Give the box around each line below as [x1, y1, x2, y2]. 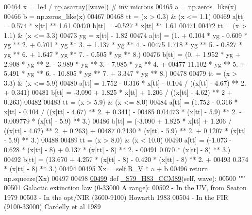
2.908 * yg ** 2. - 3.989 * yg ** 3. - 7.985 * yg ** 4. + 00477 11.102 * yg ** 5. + [4, 58, 246, 69]
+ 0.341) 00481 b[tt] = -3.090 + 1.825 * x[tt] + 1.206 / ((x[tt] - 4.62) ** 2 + [4, 87, 233, 97]
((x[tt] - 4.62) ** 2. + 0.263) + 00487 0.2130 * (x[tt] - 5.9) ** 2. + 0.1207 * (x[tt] [4, 125, 246, 135]
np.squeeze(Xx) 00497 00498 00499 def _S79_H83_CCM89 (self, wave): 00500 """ [4, 173, 246, 183]
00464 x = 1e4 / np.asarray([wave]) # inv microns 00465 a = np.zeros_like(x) [4, 1, 237, 11]
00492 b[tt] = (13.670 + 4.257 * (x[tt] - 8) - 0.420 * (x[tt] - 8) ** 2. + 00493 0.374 [4, 154, 249, 164]
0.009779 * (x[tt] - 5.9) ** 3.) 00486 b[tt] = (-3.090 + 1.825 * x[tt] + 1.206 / [4, 116, 232, 126]
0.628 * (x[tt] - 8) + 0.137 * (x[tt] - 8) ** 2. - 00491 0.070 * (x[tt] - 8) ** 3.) [4, 144, 231, 154]
